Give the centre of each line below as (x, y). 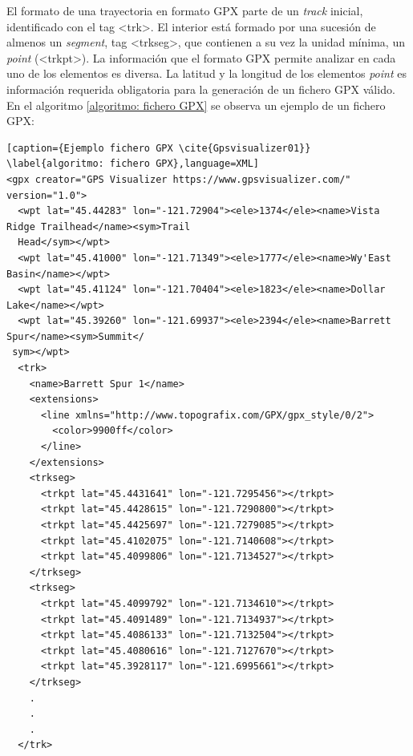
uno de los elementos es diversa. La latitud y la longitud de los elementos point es (206, 73)
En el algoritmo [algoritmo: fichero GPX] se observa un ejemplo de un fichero (196, 105)
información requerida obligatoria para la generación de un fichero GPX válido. (201, 89)
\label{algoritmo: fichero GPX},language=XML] (133, 164)
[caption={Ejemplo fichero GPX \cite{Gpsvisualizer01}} (159, 148)
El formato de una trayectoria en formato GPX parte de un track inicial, (185, 10)
